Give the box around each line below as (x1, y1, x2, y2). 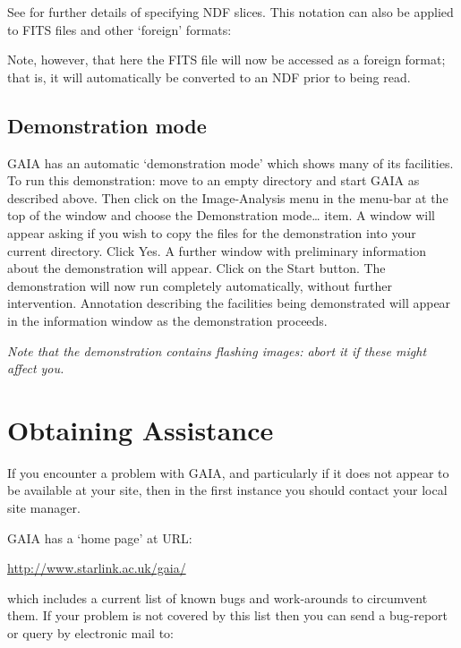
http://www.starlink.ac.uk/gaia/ (7, 558, 186, 577)
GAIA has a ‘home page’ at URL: (7, 528, 192, 547)
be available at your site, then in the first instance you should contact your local (7, 481, 448, 499)
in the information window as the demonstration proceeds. (7, 311, 328, 329)
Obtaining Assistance (7, 411, 274, 448)
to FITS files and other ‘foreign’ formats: (7, 20, 232, 38)
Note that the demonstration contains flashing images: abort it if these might (7, 341, 427, 360)
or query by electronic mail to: (7, 623, 175, 642)
